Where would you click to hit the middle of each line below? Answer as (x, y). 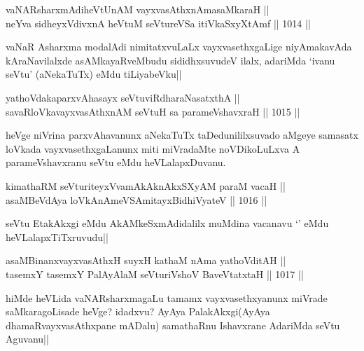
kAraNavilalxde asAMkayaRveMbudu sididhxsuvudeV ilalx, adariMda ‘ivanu (170, 60)
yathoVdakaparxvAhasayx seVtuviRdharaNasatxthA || (123, 97)
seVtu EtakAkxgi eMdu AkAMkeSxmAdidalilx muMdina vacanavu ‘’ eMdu (167, 223)
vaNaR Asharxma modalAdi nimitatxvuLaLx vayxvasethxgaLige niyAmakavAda (179, 47)
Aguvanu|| (27, 339)
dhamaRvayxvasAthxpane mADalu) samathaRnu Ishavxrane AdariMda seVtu (173, 325)
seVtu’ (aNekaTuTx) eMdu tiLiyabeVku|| (94, 74)
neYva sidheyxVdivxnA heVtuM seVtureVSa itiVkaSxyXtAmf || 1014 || (158, 23)
